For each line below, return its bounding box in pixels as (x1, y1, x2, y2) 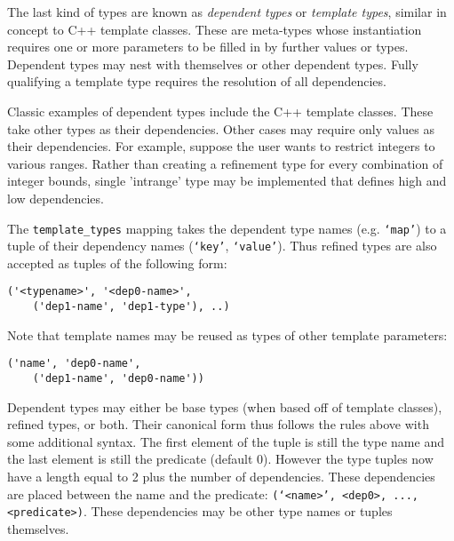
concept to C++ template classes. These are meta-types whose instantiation (7, 20, 422, 38)
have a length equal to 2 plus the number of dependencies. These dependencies (7, 467, 435, 486)
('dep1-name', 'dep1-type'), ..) (32, 300, 230, 314)
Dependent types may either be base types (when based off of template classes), (7, 397, 442, 416)
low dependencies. (7, 188, 104, 207)
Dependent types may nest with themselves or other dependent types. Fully (7, 54, 418, 73)
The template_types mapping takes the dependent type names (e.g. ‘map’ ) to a (7, 219, 447, 237)
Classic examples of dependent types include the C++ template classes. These (7, 101, 434, 120)
